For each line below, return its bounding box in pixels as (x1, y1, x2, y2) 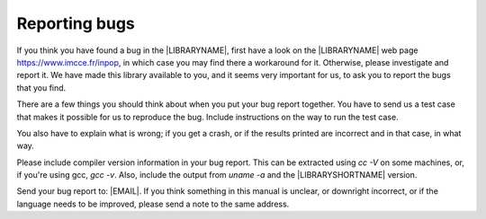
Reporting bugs (16, 13, 135, 33)
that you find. (16, 82, 67, 93)
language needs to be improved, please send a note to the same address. (16, 198, 290, 209)
